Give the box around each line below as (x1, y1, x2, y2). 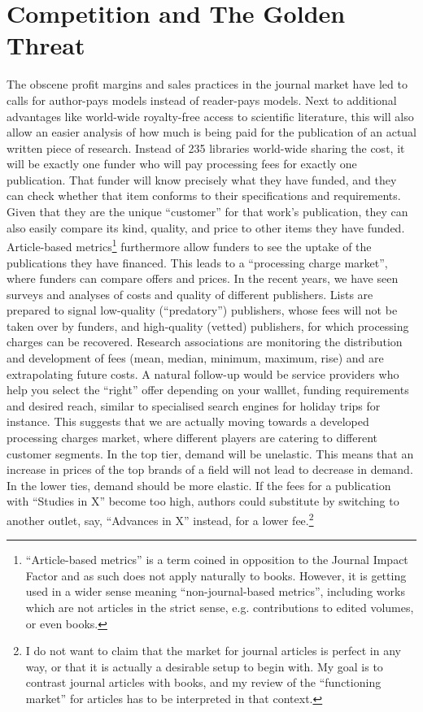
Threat (7, 28, 85, 62)
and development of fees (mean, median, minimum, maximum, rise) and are (7, 349, 384, 367)
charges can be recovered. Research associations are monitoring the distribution (7, 333, 403, 350)
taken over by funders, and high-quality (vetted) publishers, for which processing (7, 317, 409, 334)
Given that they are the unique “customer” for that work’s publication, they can (7, 203, 408, 220)
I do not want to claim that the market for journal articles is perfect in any (25, 642, 401, 659)
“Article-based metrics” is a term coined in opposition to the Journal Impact (25, 551, 408, 568)
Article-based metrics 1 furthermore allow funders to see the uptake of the (7, 236, 372, 254)
